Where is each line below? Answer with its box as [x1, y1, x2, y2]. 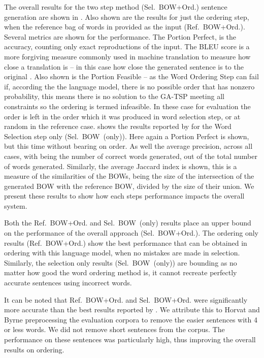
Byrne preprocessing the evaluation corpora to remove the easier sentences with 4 [4, 314, 257, 324]
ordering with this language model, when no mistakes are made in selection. [4, 247, 240, 258]
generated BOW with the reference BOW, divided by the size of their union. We [4, 180, 254, 191]
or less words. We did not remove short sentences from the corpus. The [4, 324, 225, 335]
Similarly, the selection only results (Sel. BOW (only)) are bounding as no [4, 257, 237, 268]
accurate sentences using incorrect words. [4, 277, 132, 288]
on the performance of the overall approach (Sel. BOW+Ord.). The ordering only [4, 227, 259, 238]
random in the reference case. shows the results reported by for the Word [4, 121, 232, 132]
